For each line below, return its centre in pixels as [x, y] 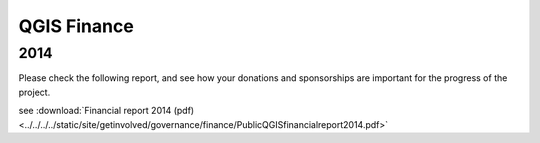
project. [34, 92]
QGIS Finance [76, 26]
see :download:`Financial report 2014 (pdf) [106, 111]
